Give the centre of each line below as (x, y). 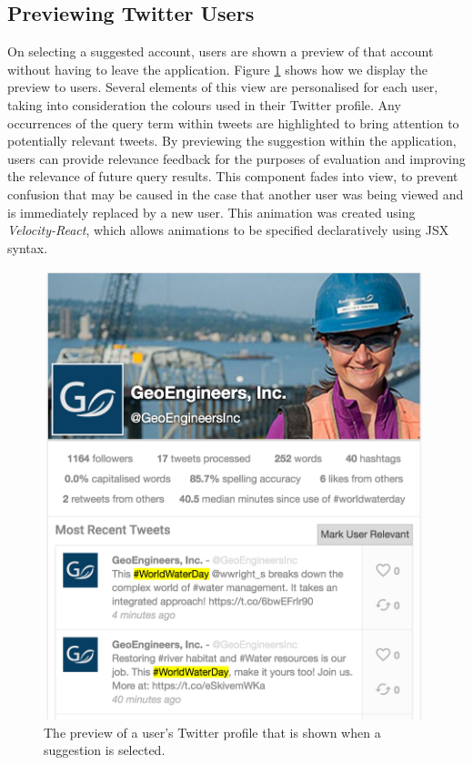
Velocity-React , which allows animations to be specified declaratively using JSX (228, 230)
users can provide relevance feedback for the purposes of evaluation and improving (236, 158)
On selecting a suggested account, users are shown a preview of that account (221, 51)
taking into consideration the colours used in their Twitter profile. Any (204, 104)
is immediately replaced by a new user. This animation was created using (211, 212)
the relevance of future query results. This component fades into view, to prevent (233, 176)
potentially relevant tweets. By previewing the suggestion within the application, (232, 141)
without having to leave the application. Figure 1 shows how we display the (218, 69)
